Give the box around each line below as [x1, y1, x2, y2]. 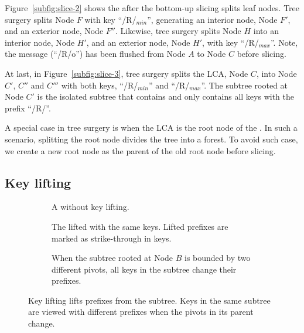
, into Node [256, 67, 297, 79]
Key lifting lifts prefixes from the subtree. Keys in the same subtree [28, 294, 271, 306]
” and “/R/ [148, 79, 190, 91]
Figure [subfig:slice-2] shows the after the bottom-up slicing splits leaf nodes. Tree [5, 2, 300, 13]
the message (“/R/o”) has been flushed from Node [5, 47, 186, 60]
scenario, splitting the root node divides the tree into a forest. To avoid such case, [5, 132, 298, 145]
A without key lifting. [52, 201, 129, 213]
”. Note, [270, 36, 298, 48]
